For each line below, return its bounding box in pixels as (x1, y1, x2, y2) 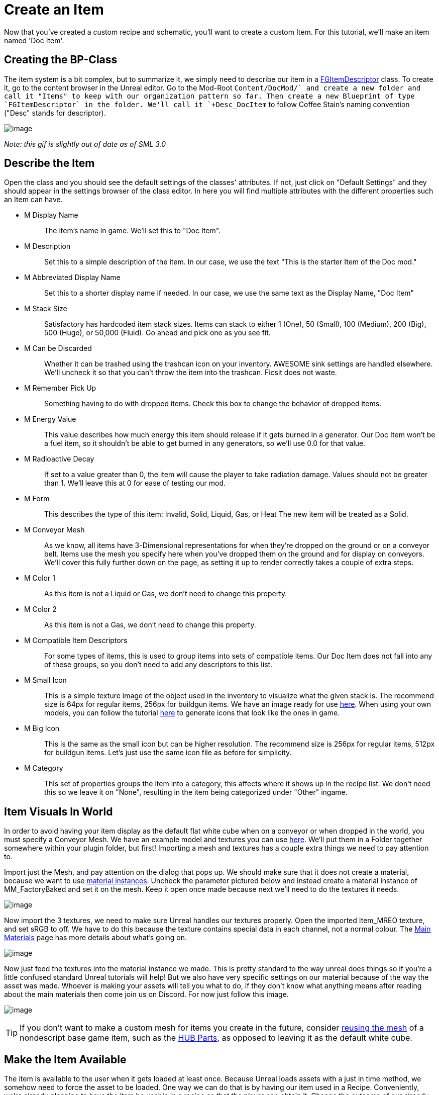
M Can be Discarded (24, 344, 92, 353)
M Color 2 (24, 605, 57, 614)
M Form (24, 494, 50, 503)
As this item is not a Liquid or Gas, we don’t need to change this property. (44, 589, 287, 598)
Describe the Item (4, 157, 95, 170)
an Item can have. (4, 195, 63, 204)
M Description (24, 242, 71, 251)
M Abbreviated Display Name (24, 273, 121, 282)
